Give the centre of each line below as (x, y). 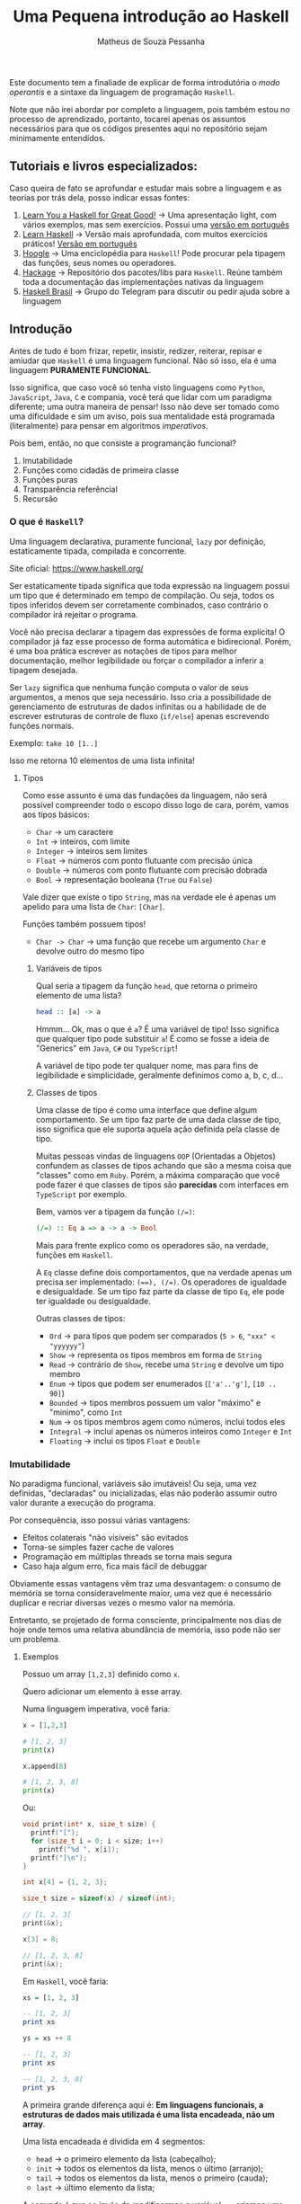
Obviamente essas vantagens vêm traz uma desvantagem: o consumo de (145, 1583)
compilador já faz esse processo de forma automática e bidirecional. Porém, (150, 641)
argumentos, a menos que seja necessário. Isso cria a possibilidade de (140, 697)
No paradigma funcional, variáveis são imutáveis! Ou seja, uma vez (133, 1483)
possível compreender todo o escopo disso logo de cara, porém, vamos (155, 804)
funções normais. (42, 725)
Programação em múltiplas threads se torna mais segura (127, 1556)
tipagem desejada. (44, 670)
